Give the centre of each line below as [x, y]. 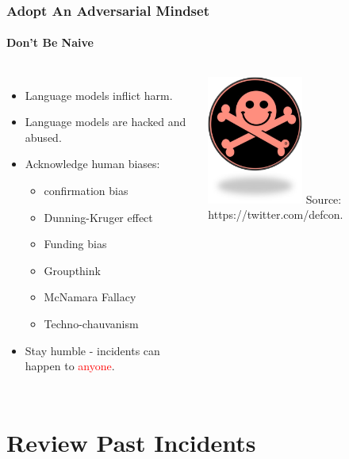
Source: [324, 199]
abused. [43, 137]
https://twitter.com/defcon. [276, 214]
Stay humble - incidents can [92, 350]
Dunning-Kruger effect [98, 217]
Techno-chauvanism [91, 323]
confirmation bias [86, 191]
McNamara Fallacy [90, 297]
